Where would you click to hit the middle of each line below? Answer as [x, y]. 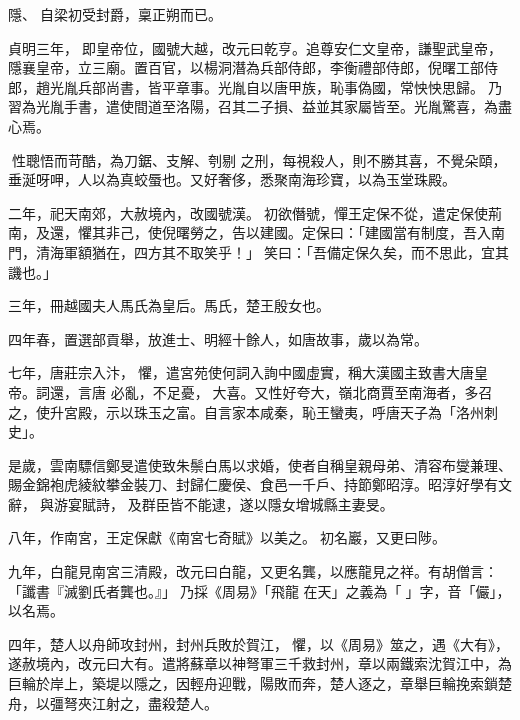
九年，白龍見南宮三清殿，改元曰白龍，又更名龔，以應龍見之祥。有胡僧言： [253, 571]
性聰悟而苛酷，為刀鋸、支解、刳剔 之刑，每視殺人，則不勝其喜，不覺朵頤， [259, 159]
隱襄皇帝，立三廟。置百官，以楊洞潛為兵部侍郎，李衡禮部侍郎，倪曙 [232, 67]
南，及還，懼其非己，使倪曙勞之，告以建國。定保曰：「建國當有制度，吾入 [249, 232]
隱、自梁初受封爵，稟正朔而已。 [115, 14]
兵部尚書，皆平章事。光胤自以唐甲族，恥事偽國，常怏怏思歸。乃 [289, 86]
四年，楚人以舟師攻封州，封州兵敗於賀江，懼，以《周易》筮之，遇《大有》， [258, 643]
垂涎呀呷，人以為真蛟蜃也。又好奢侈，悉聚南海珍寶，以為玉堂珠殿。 [232, 179]
